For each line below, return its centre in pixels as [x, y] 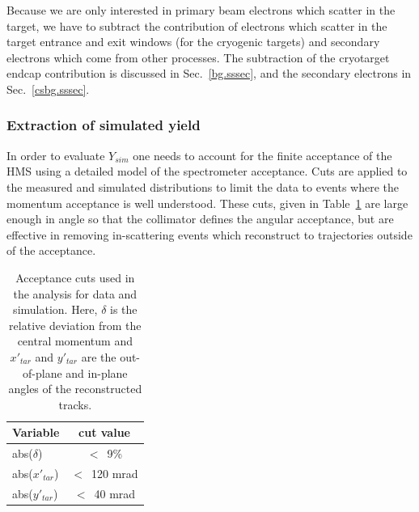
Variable [36, 432]
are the [99, 356]
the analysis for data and [75, 293]
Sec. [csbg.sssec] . [48, 89]
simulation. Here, [55, 309]
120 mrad [115, 473]
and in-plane [97, 372]
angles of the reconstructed [75, 389]
